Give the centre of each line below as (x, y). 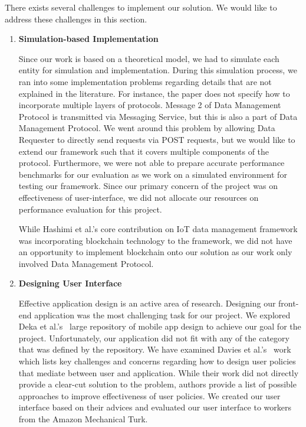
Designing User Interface (70, 283)
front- (289, 303)
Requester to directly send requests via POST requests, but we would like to (157, 139)
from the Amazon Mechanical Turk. (83, 419)
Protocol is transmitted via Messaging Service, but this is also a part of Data (158, 116)
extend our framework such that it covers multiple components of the (144, 151)
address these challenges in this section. (76, 19)
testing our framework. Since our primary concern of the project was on (148, 186)
